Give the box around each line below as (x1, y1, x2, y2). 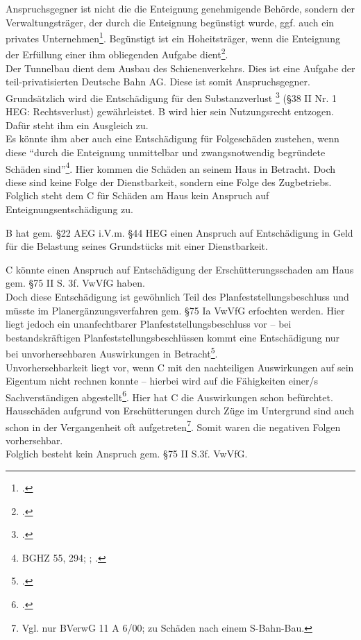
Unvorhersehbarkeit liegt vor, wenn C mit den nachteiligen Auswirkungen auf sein (6, 360, 354, 374)
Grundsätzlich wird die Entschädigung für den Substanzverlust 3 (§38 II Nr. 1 (6, 88, 337, 105)
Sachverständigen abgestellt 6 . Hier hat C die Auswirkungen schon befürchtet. (6, 387, 333, 404)
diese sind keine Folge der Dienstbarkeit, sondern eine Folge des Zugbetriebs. (6, 174, 332, 189)
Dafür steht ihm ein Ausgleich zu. (6, 117, 149, 132)
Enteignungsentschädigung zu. (6, 201, 133, 216)
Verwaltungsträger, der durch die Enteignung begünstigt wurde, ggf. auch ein (6, 15, 335, 29)
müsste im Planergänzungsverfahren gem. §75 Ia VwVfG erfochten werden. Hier (6, 303, 345, 317)
